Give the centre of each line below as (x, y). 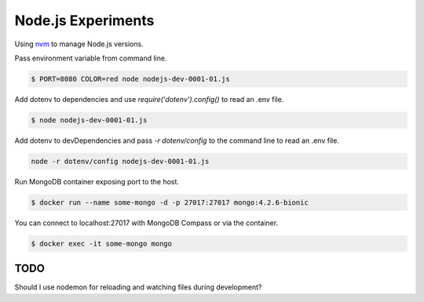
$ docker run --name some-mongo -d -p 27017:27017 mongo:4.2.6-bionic (170, 202)
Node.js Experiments (84, 20)
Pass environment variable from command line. (91, 58)
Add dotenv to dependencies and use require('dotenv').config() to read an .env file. (149, 99)
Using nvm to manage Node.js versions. (79, 44)
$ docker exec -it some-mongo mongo (102, 244)
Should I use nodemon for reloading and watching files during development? (138, 287)
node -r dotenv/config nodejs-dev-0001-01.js (120, 161)
